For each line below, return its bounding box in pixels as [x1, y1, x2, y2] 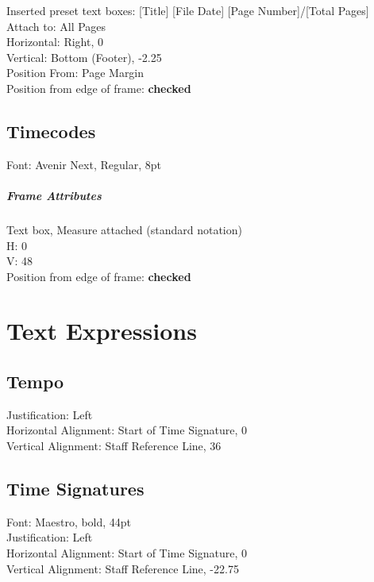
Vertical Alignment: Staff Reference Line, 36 [6, 437, 222, 454]
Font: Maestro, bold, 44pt [6, 513, 132, 530]
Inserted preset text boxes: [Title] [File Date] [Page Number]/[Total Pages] [6, 2, 369, 18]
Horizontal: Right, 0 [6, 33, 103, 50]
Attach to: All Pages [6, 17, 106, 34]
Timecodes [6, 118, 96, 143]
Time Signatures [6, 476, 145, 501]
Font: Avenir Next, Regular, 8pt [6, 156, 161, 172]
